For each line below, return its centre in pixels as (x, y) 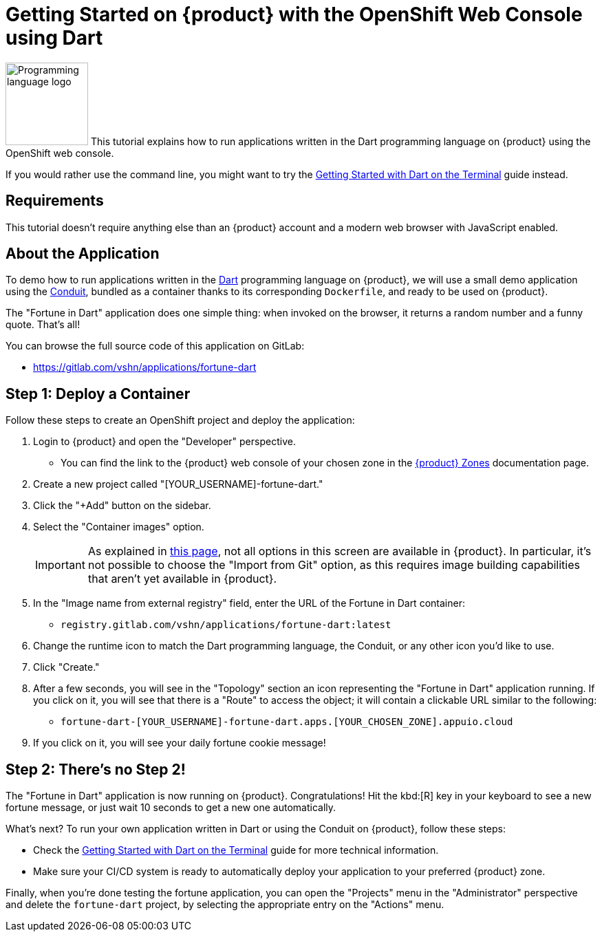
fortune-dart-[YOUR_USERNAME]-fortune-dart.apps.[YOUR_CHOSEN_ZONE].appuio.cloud (287, 722)
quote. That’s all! (43, 325)
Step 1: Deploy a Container (98, 394)
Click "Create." (66, 667)
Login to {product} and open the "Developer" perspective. (164, 442)
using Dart (54, 38)
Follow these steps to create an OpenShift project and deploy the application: (180, 420)
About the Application (83, 254)
